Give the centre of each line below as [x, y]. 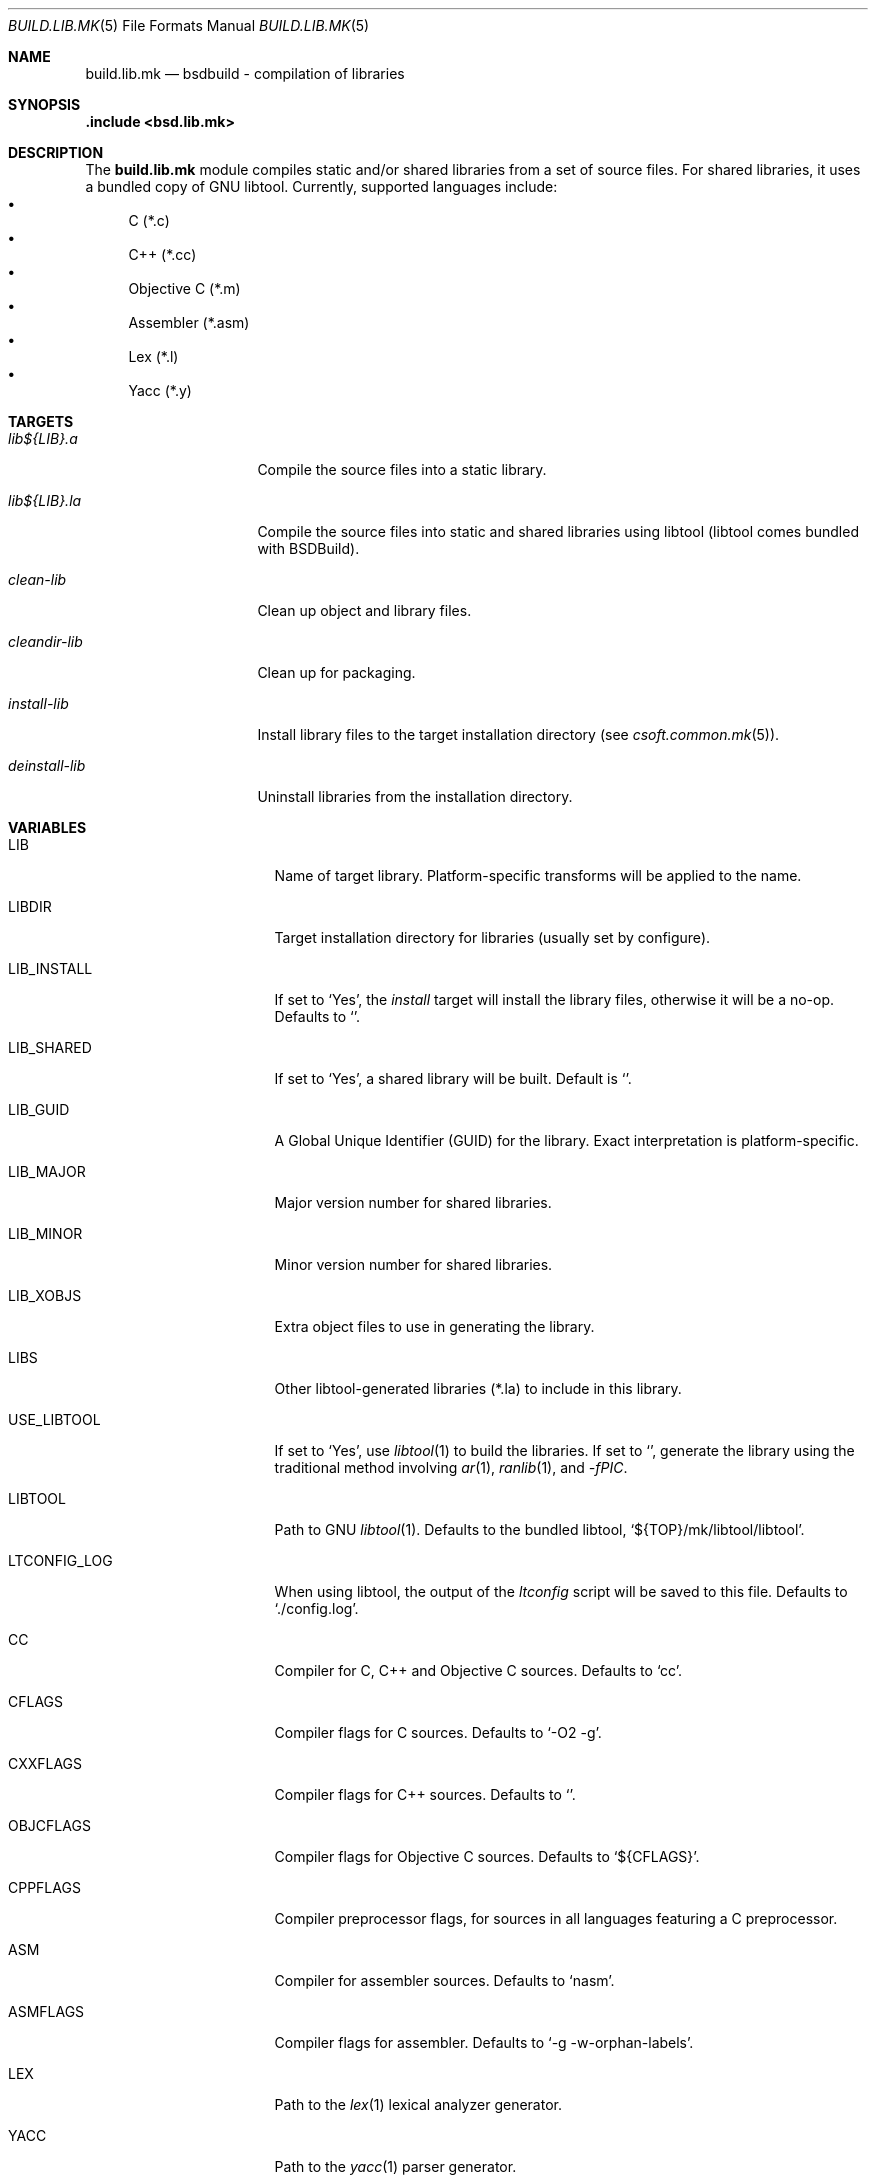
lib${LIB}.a [43, 438]
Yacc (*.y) [160, 390]
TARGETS [41, 421]
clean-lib [37, 579]
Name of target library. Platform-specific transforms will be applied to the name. [538, 875]
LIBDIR [30, 906]
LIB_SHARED [50, 1047]
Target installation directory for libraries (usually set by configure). [492, 937]
